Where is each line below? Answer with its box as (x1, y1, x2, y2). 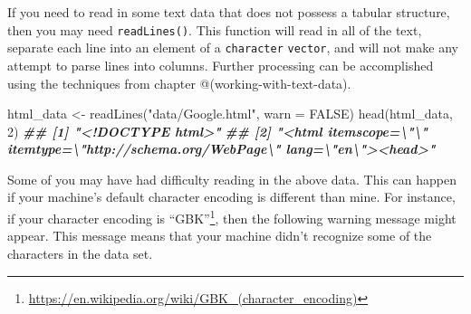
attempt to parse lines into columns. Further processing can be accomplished (7, 55, 434, 74)
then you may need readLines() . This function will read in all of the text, (7, 20, 422, 39)
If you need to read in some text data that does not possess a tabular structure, (7, 3, 450, 21)
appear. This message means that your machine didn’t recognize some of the (7, 226, 432, 245)
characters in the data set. (7, 243, 153, 262)
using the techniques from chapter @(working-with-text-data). (7, 73, 351, 92)
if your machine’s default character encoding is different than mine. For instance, (7, 187, 456, 206)
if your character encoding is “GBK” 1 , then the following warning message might (7, 206, 457, 227)
